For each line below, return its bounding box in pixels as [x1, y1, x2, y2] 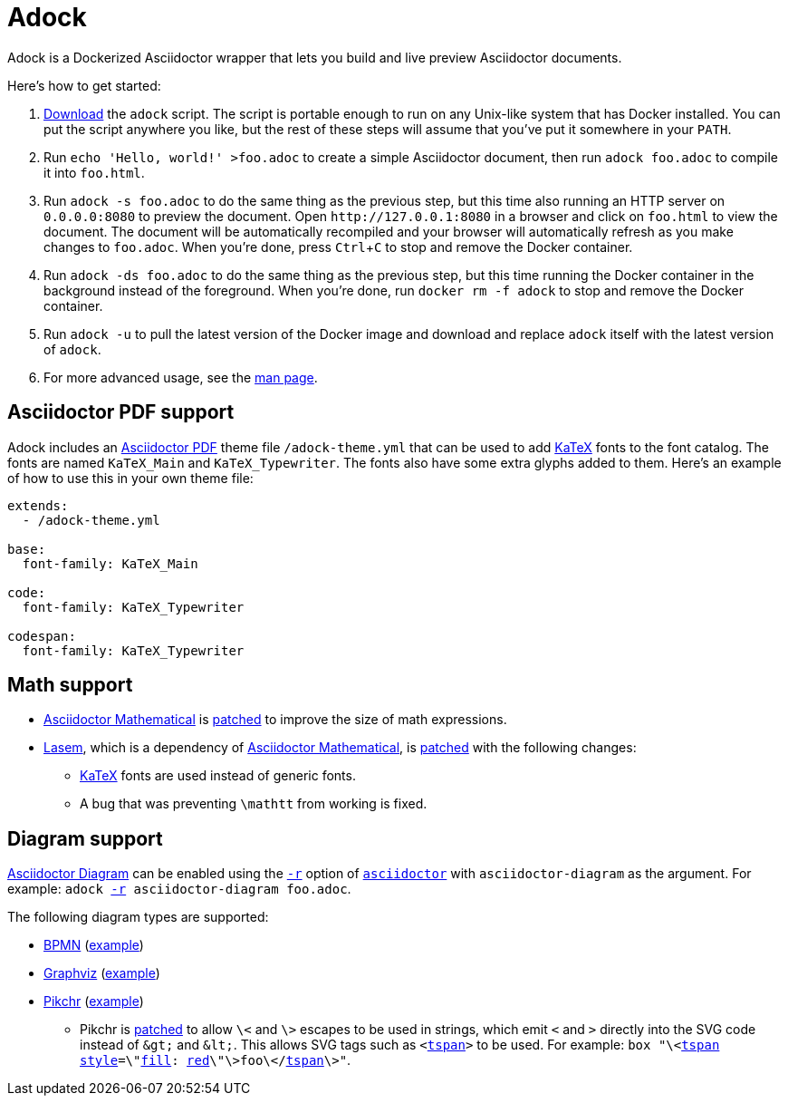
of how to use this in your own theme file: [7, 469, 254, 486]
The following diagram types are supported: [7, 909, 269, 925]
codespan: [7, 628, 76, 643]
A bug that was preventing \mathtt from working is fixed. [80, 796, 428, 812]
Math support [7, 673, 133, 697]
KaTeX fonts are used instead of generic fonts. [80, 768, 356, 784]
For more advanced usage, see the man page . [43, 369, 318, 385]
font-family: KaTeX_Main [22, 556, 198, 571]
